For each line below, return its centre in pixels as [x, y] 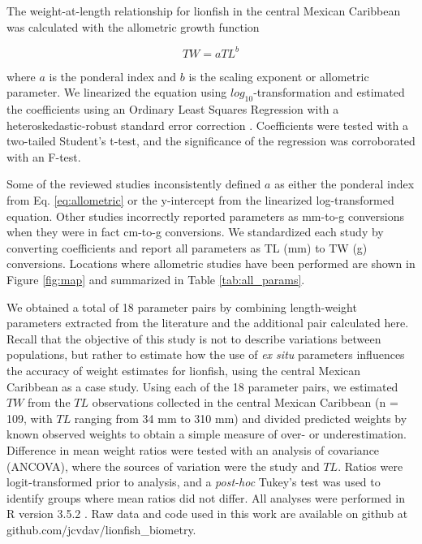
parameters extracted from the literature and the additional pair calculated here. [208, 323]
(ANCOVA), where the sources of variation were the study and [163, 466]
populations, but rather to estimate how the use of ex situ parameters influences [206, 354]
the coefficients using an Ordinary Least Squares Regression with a [173, 109]
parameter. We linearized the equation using [117, 92]
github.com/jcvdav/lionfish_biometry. [101, 529]
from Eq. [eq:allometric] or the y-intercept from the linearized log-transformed [200, 200]
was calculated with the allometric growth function [133, 26]
